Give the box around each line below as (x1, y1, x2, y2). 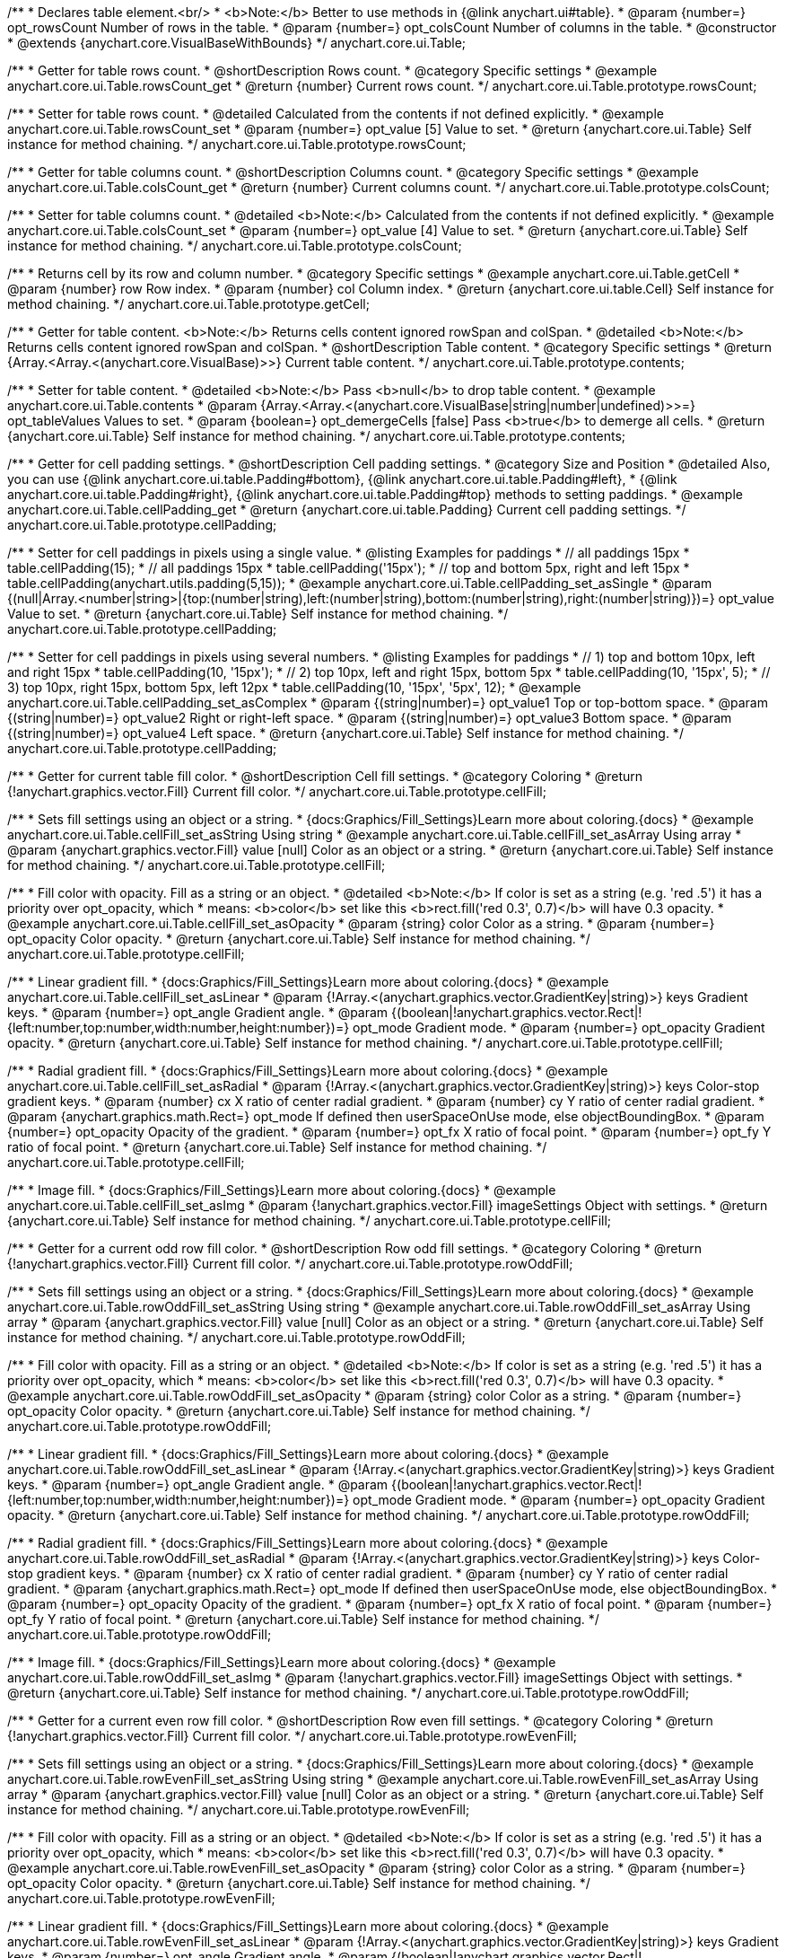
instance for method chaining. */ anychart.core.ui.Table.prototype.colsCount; (7, 238, 462, 253)
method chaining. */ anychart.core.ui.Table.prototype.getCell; (7, 296, 370, 312)
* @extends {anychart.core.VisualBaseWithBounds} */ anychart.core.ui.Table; (7, 35, 467, 50)
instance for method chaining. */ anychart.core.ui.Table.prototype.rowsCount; (7, 136, 467, 152)
